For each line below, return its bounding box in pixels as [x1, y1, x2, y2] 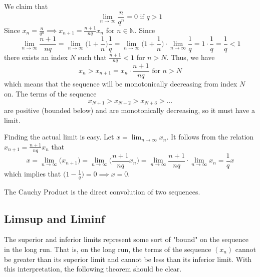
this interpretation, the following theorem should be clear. [4, 263, 182, 274]
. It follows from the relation [166, 131, 254, 142]
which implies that [4, 168, 61, 178]
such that [78, 51, 107, 62]
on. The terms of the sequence [4, 88, 97, 99]
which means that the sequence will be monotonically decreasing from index [4, 78, 237, 89]
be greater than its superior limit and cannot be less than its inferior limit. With [4, 253, 252, 264]
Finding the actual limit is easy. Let [4, 131, 114, 142]
